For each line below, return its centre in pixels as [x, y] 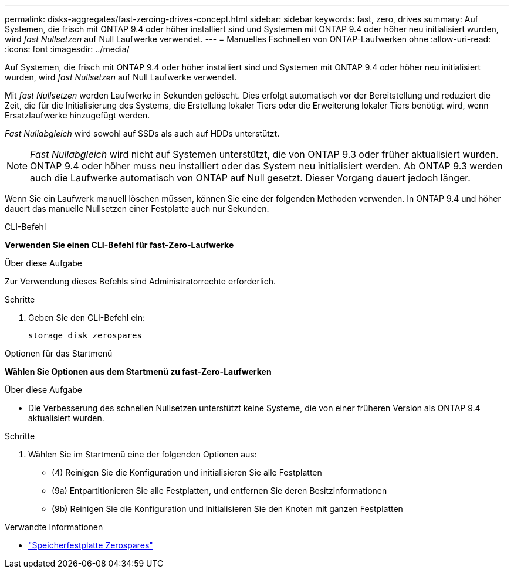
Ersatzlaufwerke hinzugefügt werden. [77, 115]
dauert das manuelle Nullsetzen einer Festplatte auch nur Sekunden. [137, 208]
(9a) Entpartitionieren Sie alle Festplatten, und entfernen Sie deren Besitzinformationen [219, 491]
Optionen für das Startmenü [59, 353]
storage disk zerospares [85, 335]
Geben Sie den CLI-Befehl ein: [87, 318]
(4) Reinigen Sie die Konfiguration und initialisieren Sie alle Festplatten [187, 472]
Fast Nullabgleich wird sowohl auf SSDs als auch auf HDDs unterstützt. [142, 133]
